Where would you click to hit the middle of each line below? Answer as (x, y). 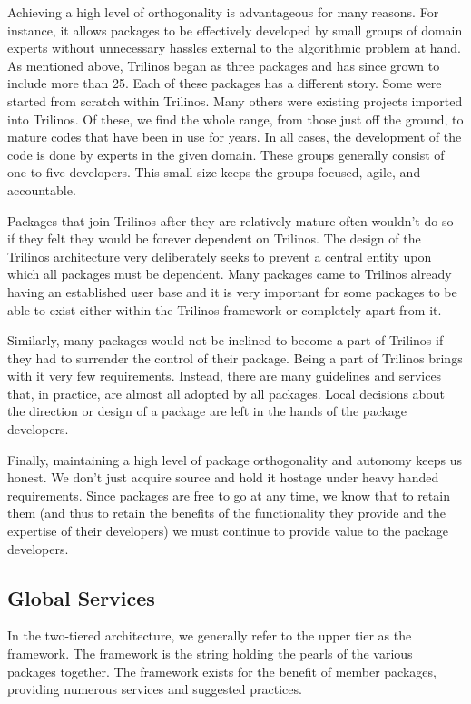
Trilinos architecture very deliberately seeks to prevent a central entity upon (220, 256)
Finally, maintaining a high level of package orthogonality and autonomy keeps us (235, 459)
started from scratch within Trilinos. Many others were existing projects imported (235, 100)
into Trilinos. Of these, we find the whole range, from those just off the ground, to (235, 119)
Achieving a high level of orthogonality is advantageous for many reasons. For (223, 12)
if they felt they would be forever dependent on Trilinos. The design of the (214, 238)
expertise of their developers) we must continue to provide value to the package (228, 531)
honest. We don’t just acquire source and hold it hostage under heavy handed (223, 477)
